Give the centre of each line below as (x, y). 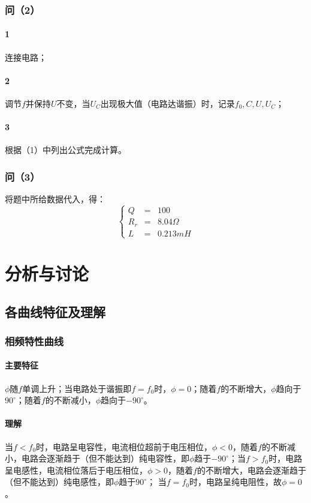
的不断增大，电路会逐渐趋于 (251, 470)
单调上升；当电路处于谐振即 (77, 388)
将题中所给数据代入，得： (55, 199)
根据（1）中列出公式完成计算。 (66, 150)
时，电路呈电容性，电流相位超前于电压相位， (124, 446)
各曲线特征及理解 (55, 311)
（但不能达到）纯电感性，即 (59, 482)
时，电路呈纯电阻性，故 (235, 482)
